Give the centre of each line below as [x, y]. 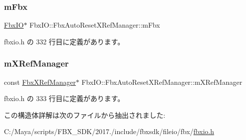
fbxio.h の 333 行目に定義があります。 [64, 98]
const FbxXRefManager [40, 82]
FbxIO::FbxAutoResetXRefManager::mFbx [95, 25]
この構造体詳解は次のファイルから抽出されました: [85, 115]
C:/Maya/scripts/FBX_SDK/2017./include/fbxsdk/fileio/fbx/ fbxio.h [109, 131]
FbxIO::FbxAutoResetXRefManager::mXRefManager [162, 82]
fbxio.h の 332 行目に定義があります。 [64, 41]
